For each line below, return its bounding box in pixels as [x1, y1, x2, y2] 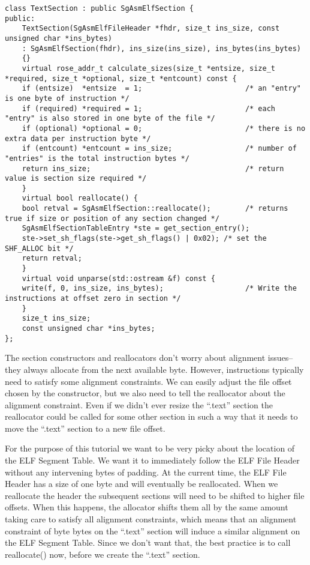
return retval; [22, 254, 82, 263]
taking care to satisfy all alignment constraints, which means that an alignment [5, 513, 297, 525]
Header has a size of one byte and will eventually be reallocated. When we [5, 477, 278, 490]
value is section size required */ [5, 174, 147, 183]
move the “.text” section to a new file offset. [5, 421, 165, 434]
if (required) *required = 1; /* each [22, 104, 276, 113]
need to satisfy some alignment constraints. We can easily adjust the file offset [5, 375, 292, 387]
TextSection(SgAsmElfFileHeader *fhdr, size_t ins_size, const [22, 24, 280, 33]
